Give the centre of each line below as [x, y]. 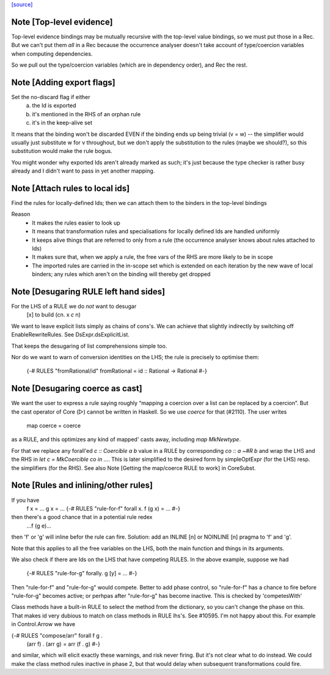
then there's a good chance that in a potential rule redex [82, 517]
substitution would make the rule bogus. [62, 151]
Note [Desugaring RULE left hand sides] [88, 292]
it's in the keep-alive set [62, 123]
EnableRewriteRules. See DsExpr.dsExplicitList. [70, 335]
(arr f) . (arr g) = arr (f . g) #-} [64, 644]
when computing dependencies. [52, 54]
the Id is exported [54, 106]
